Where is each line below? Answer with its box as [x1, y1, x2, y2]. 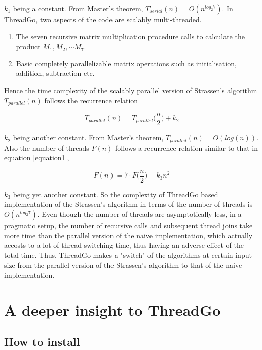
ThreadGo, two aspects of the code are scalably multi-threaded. [4, 14, 202, 24]
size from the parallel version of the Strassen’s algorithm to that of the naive [4, 259, 242, 270]
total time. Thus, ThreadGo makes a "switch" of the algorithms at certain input [4, 249, 252, 260]
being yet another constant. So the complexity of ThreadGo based [13, 189, 218, 199]
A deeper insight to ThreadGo [4, 299, 221, 320]
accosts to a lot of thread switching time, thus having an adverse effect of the [4, 240, 244, 250]
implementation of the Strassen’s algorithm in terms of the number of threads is [4, 199, 253, 209]
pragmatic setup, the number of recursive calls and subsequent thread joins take [4, 220, 253, 230]
